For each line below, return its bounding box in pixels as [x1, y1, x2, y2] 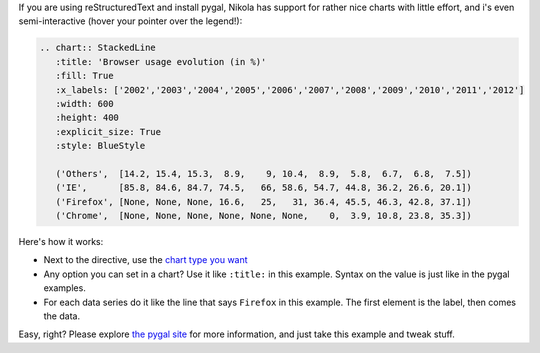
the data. [43, 310, 80, 322]
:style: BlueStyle [55, 140, 146, 152]
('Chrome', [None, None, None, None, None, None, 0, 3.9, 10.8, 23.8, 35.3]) [55, 210, 472, 222]
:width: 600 [55, 98, 114, 109]
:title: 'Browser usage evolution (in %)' [55, 56, 267, 67]
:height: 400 [55, 112, 120, 124]
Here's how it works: [18, 236, 104, 248]
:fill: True [55, 70, 114, 82]
